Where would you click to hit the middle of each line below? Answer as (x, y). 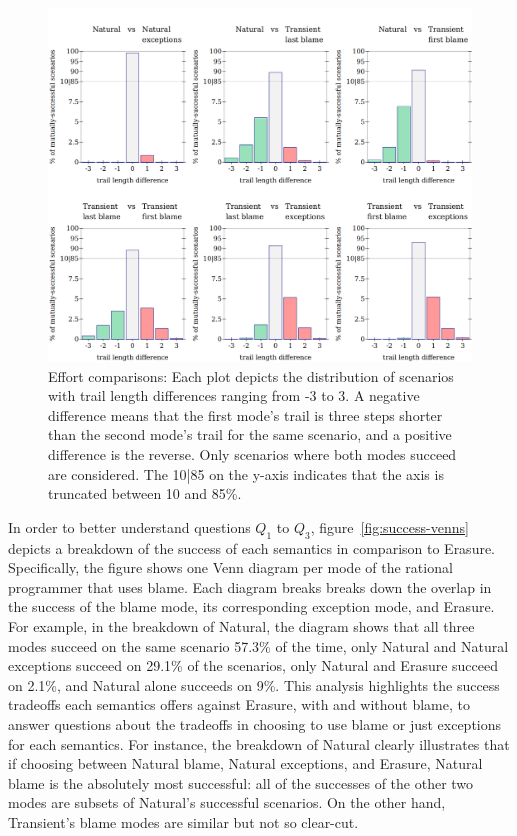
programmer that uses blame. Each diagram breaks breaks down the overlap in (250, 586)
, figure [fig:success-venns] (389, 526)
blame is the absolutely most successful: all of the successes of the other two (241, 782)
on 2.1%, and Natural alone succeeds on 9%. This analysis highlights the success (254, 684)
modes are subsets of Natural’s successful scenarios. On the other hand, (227, 802)
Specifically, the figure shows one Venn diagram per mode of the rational (230, 567)
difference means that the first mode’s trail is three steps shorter (245, 414)
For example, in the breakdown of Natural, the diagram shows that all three (241, 625)
